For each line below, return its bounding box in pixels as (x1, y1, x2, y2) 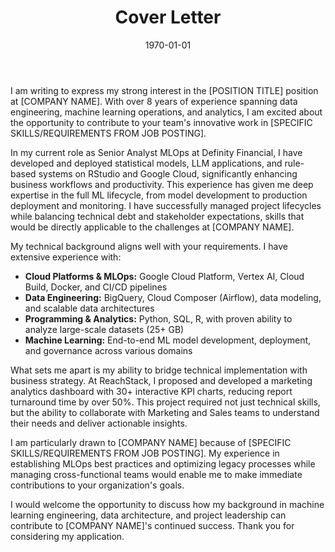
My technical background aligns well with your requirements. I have (10, 240, 288, 252)
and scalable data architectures (24, 302, 155, 314)
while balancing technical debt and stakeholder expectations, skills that (10, 210, 305, 222)
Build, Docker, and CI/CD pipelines (24, 281, 168, 293)
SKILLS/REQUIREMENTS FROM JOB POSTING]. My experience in (10, 447, 280, 459)
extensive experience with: (10, 251, 122, 263)
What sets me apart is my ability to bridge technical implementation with (10, 364, 308, 376)
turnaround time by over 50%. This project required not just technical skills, (10, 396, 321, 408)
